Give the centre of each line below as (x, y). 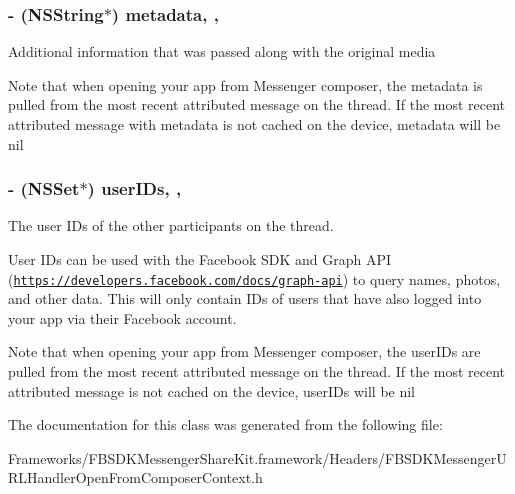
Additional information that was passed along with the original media (222, 51)
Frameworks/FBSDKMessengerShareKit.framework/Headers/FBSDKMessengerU (257, 457)
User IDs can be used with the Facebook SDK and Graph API (200, 259)
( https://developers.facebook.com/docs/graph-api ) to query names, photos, (254, 278)
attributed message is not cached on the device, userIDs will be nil (212, 390)
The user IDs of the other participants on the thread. (171, 225)
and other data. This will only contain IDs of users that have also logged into (245, 298)
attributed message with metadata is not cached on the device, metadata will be (254, 124)
